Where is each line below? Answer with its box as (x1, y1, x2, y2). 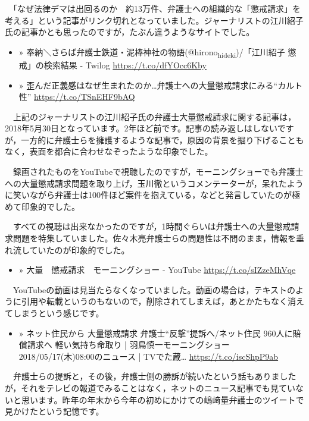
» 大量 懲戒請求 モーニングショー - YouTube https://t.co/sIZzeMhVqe (18, 263, 296, 276)
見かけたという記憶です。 (5, 405, 104, 417)
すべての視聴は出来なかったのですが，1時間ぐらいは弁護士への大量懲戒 (13, 220, 291, 233)
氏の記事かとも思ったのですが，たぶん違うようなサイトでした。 (5, 26, 255, 38)
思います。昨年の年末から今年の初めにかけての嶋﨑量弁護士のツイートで (21, 393, 304, 406)
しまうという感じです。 (13, 307, 104, 319)
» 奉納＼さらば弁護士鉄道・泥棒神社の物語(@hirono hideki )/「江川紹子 (18, 45, 285, 59)
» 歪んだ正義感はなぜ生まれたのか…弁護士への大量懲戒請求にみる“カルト (18, 78, 303, 91)
